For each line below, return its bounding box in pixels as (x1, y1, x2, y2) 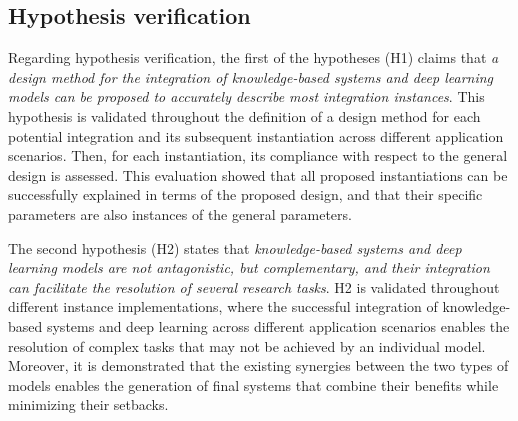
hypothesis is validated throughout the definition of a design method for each (8, 105, 481, 126)
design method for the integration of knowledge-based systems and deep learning (8, 66, 494, 87)
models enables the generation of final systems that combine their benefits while (8, 374, 499, 395)
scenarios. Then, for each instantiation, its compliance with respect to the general (8, 145, 508, 166)
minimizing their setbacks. (8, 394, 169, 415)
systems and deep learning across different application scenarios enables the (46, 315, 510, 336)
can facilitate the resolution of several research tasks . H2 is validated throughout (8, 276, 500, 297)
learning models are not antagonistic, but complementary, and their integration (8, 257, 490, 278)
